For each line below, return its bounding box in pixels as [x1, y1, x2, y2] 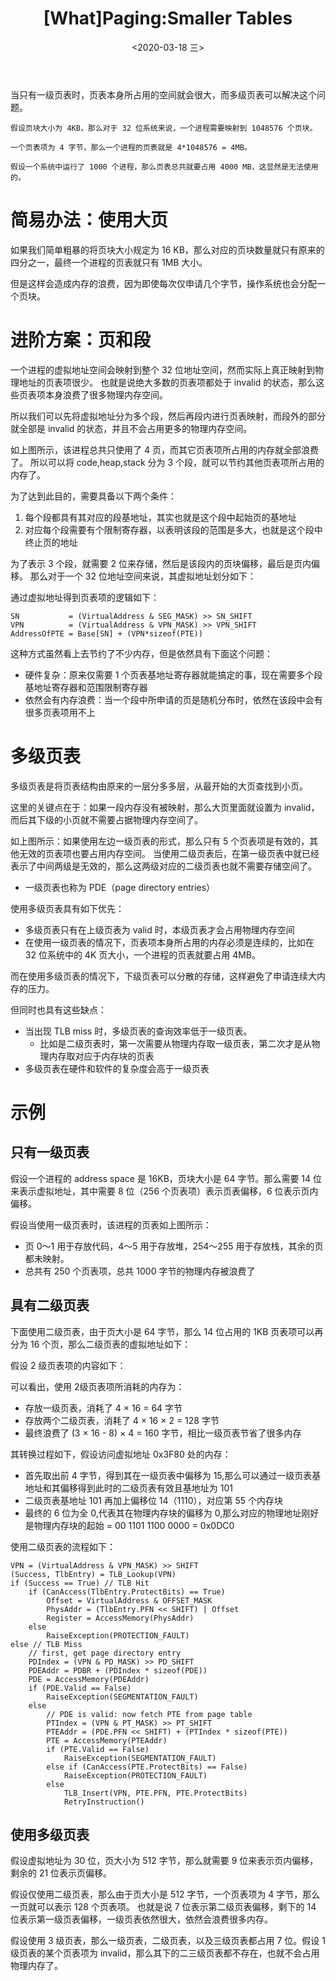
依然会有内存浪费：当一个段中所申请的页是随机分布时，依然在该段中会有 [24, 693, 323, 706]
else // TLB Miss [10, 1639, 83, 1649]
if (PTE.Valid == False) [46, 1744, 150, 1754]
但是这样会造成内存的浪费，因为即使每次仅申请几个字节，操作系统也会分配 [10, 277, 317, 289]
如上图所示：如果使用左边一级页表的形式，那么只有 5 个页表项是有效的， [10, 835, 310, 847]
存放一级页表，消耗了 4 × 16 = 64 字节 [24, 1402, 183, 1414]
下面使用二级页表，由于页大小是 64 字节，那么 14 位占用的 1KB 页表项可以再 [10, 1325, 324, 1337]
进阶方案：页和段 [10, 329, 152, 352]
